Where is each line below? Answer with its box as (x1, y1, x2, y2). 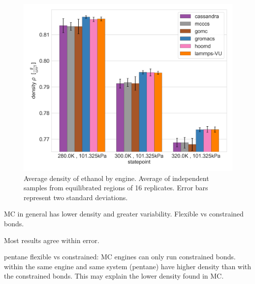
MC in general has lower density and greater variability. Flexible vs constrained (4, 209, 244, 219)
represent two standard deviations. (24, 192, 128, 202)
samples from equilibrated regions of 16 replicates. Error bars (24, 182, 208, 193)
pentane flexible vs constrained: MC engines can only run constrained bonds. (4, 251, 236, 262)
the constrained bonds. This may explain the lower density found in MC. (4, 271, 224, 281)
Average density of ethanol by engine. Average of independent (24, 173, 209, 183)
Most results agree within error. (4, 235, 99, 245)
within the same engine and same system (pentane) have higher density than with (4, 261, 252, 271)
